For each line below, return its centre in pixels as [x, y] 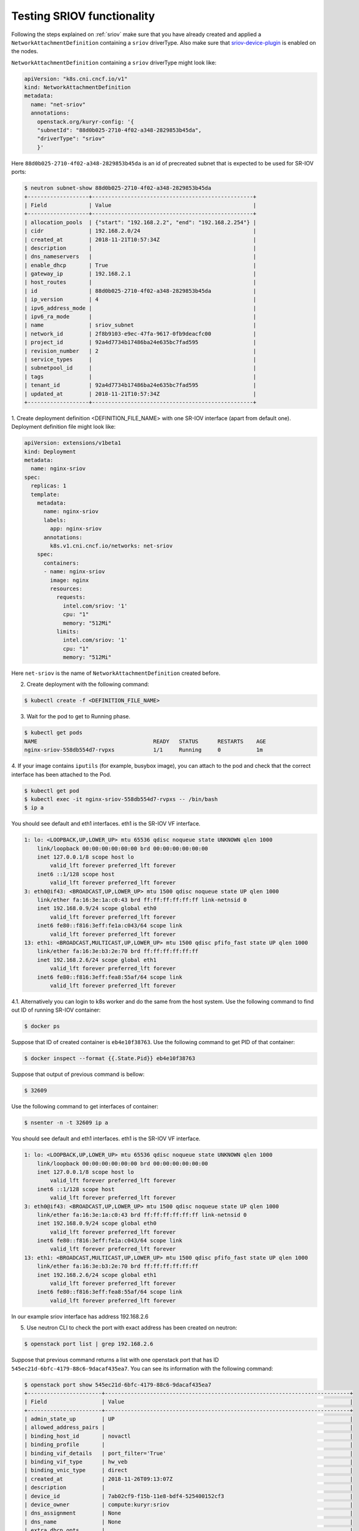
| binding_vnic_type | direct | [189, 1470]
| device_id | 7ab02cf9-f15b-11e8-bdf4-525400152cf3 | [189, 1496]
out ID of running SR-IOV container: [56, 1010]
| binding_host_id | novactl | [189, 1436]
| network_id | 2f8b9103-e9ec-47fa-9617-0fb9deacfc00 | [140, 333]
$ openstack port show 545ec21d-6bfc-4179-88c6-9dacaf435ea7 [118, 1385]
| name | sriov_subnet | [140, 325]
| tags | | [140, 376]
